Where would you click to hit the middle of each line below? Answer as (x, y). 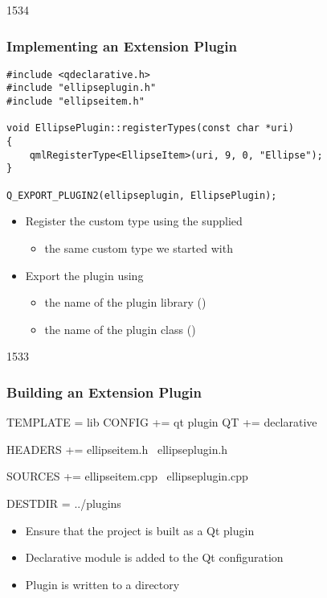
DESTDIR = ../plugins (64, 503)
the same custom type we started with (139, 247)
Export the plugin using (84, 275)
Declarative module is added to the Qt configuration (154, 557)
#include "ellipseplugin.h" (82, 88)
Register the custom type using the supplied (134, 221)
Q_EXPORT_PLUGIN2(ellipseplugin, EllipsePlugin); (142, 195)
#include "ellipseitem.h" (76, 102)
